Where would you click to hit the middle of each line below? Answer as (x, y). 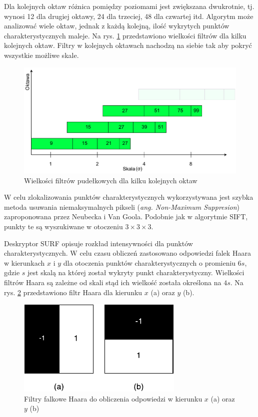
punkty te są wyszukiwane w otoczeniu (63, 226)
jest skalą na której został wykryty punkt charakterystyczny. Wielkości (136, 272)
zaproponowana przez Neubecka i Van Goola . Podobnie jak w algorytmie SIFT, (126, 216)
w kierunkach (24, 262)
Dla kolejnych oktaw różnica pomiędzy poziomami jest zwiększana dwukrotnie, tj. (129, 6)
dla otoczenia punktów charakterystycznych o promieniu (149, 262)
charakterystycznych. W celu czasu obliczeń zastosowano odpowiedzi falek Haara (127, 253)
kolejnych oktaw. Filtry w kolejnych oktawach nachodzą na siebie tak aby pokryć (128, 45)
